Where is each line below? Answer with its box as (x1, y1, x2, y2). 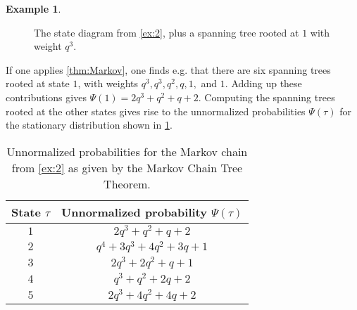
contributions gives (6, 89, 87, 104)
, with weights (77, 76, 139, 91)
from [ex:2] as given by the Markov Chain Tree (11, 159, 243, 176)
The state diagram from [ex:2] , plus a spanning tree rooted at (34, 25, 299, 39)
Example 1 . (6, 1, 61, 15)
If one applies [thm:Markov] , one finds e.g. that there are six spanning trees (6, 62, 331, 77)
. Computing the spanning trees (198, 89, 335, 104)
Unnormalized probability (61, 203, 207, 220)
